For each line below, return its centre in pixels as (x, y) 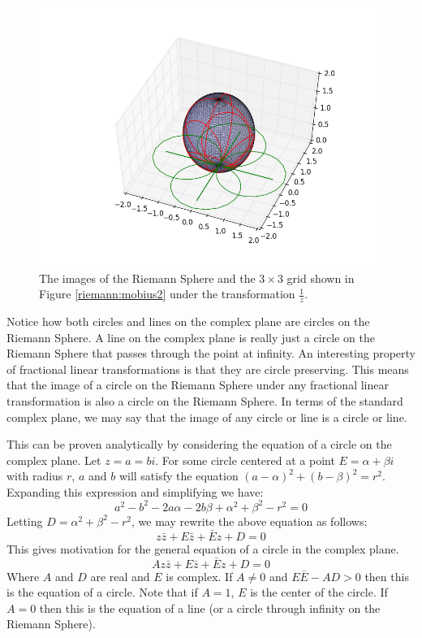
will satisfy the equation (179, 476)
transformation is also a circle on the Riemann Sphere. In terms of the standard (205, 400)
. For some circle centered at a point (245, 460)
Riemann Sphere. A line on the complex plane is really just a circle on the (191, 337)
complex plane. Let (54, 460)
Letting (25, 521)
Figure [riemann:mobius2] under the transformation (167, 294)
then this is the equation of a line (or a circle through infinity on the (210, 608)
